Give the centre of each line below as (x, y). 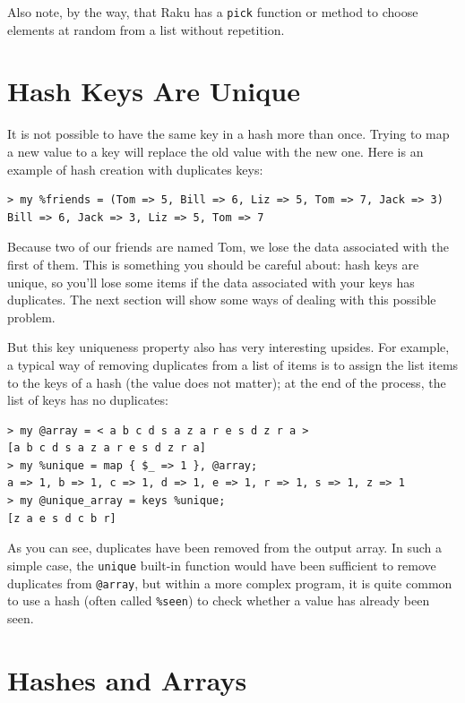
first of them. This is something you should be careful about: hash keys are (213, 264)
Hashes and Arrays (127, 679)
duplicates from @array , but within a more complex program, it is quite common (230, 583)
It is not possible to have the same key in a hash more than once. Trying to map (228, 134)
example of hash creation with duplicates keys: (135, 169)
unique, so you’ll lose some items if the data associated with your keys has (211, 282)
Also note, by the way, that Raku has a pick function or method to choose (213, 12)
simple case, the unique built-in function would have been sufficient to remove (222, 565)
